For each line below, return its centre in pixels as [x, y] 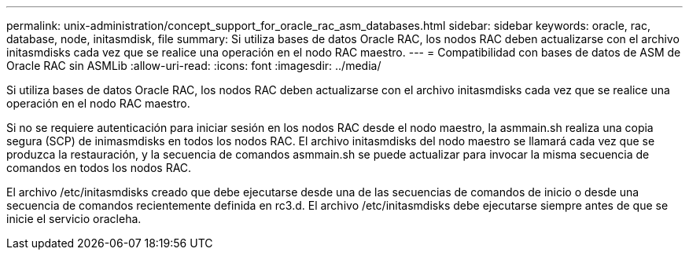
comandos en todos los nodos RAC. [99, 168]
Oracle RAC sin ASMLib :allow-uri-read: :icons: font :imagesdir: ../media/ [194, 66]
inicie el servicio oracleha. [74, 219]
